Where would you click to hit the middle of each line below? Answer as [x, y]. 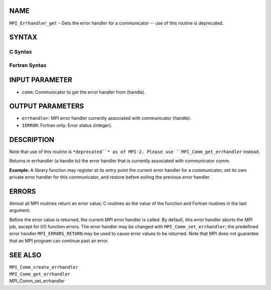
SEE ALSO [25, 255]
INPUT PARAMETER [41, 80]
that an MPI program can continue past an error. [59, 240]
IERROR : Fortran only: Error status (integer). [67, 125]
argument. [20, 210]
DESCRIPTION [32, 140]
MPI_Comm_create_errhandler [44, 267]
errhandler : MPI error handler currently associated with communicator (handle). [107, 118]
